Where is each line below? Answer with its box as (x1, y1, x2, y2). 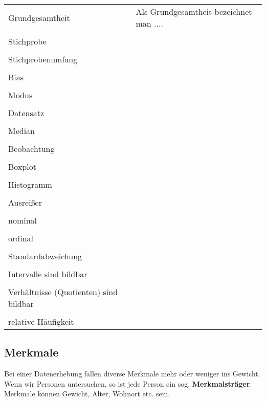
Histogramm (8, 178, 52, 190)
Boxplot (8, 161, 36, 172)
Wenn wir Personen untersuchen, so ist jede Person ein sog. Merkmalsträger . (4, 378, 252, 389)
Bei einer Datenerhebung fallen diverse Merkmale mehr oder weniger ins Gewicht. (4, 368, 260, 379)
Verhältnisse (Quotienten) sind (8, 286, 118, 298)
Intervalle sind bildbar (8, 268, 87, 280)
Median (8, 125, 35, 137)
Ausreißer (8, 196, 42, 208)
